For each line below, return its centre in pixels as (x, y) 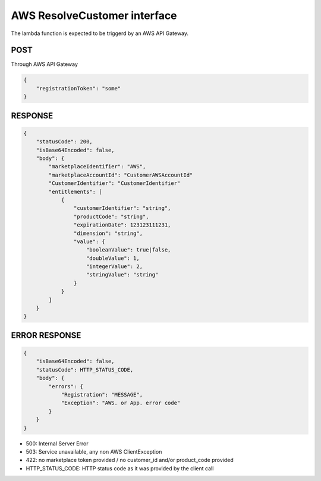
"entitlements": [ (75, 191)
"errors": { (66, 386)
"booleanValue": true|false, (129, 250)
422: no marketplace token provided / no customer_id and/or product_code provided (130, 460)
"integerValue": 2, (114, 267)
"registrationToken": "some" (78, 88)
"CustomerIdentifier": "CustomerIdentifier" (114, 183)
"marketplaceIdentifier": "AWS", (97, 167)
